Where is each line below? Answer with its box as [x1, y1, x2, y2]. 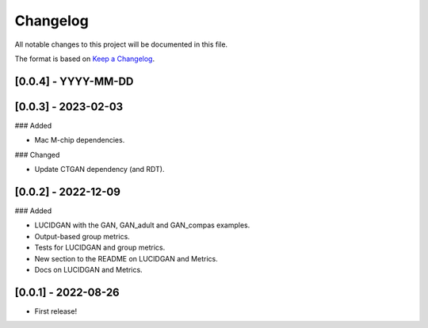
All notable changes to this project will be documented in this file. [14, 40, 228, 49]
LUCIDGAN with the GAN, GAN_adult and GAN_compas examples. [34, 220, 250, 230]
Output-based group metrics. [34, 231, 130, 241]
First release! [34, 306, 78, 316]
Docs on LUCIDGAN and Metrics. [34, 265, 143, 274]
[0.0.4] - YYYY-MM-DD [14, 74, 134, 88]
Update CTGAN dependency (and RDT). [34, 165, 165, 174]
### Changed [14, 150, 60, 159]
